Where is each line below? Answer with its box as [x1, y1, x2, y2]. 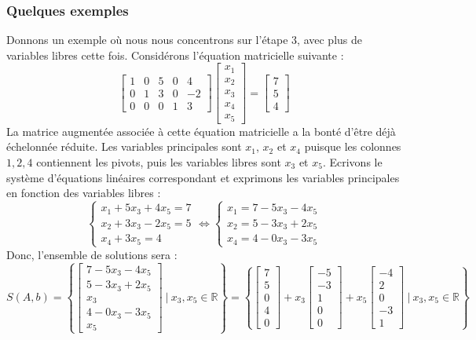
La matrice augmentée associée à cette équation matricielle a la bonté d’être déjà [6, 122, 396, 139]
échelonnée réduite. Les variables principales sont [6, 138, 242, 155]
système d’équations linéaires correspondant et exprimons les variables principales [6, 169, 400, 185]
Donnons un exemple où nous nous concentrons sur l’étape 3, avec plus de [6, 31, 362, 48]
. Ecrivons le [322, 154, 383, 170]
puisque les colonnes [304, 138, 401, 155]
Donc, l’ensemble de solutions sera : [6, 246, 178, 262]
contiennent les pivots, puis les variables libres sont [36, 154, 281, 170]
